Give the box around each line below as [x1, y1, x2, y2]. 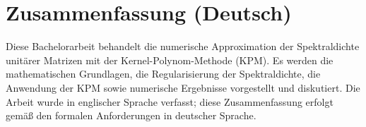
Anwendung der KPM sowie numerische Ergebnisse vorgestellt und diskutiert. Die [6, 80, 360, 95]
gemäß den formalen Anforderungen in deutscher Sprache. [6, 108, 256, 123]
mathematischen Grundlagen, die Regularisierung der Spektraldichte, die [6, 66, 321, 81]
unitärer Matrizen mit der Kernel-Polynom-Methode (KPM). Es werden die [6, 52, 333, 67]
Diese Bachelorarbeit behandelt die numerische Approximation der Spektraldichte [6, 39, 360, 54]
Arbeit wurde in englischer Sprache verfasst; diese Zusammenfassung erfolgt [6, 94, 333, 109]
